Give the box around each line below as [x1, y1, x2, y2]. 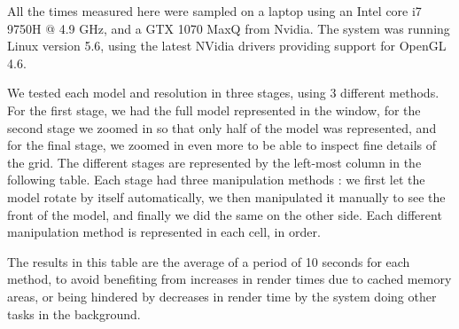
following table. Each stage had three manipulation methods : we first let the [7, 170, 425, 189]
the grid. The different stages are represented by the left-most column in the [7, 153, 422, 171]
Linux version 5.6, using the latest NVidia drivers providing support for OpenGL [7, 36, 447, 55]
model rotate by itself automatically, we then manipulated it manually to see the [7, 187, 446, 206]
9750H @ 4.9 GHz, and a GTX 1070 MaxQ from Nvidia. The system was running [7, 19, 450, 37]
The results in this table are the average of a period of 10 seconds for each [7, 252, 410, 270]
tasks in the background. [7, 304, 141, 323]
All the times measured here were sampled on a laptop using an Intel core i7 [7, 2, 422, 20]
